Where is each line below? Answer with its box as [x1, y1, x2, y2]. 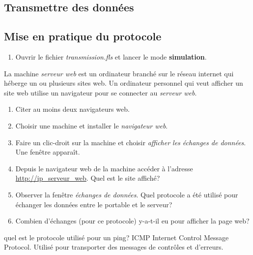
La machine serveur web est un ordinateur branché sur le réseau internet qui [4, 68, 234, 78]
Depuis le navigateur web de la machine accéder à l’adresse [15, 163, 193, 173]
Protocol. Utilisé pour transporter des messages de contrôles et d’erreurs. [4, 242, 224, 252]
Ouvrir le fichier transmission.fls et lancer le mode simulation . [15, 51, 207, 62]
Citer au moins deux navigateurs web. [15, 104, 130, 114]
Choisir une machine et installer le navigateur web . [15, 120, 168, 130]
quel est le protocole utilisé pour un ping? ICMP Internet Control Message [4, 232, 229, 242]
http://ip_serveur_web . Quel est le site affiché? [15, 173, 160, 183]
